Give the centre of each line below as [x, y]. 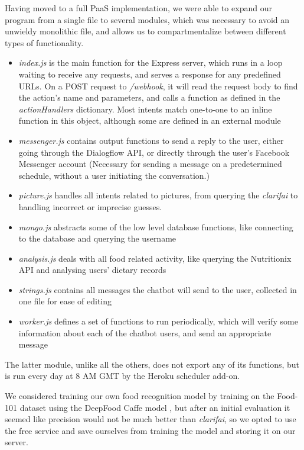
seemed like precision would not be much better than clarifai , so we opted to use [151, 419]
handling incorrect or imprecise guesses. [90, 206]
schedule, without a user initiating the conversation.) [114, 175]
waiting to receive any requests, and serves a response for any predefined [150, 74]
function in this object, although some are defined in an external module [150, 120]
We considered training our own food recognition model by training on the [140, 396]
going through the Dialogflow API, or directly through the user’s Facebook [154, 152]
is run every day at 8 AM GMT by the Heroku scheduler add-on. [122, 376]
